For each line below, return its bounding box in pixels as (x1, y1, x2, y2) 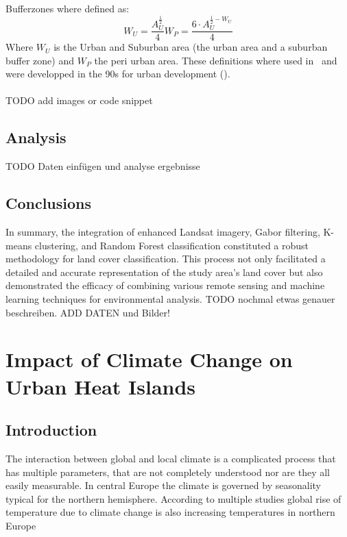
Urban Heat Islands (5, 372, 196, 400)
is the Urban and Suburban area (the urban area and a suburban (53, 40, 328, 54)
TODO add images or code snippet (5, 93, 153, 108)
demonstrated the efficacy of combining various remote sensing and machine (5, 278, 325, 292)
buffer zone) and (5, 53, 74, 67)
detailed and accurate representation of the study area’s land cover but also (5, 264, 323, 279)
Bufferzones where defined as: (5, 1, 130, 15)
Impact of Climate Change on (5, 345, 293, 373)
